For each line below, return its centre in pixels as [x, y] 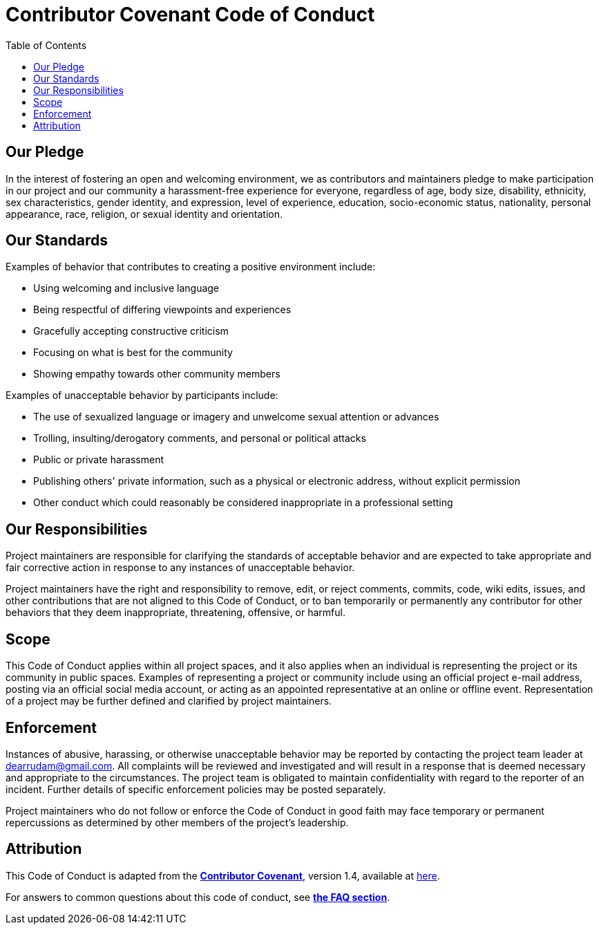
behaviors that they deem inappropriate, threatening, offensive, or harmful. [175, 613]
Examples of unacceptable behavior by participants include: [142, 396]
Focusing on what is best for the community [133, 353]
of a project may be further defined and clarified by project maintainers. [169, 701]
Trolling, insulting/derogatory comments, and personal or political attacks [200, 438]
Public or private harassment [99, 460]
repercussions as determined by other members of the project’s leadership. [177, 822]
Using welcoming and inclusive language [126, 288]
